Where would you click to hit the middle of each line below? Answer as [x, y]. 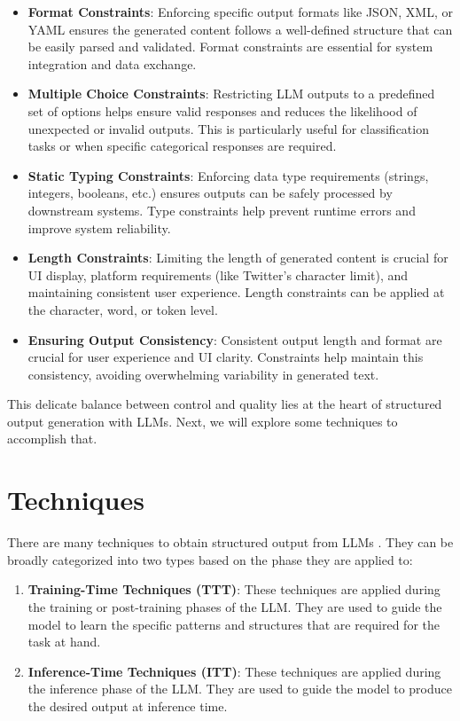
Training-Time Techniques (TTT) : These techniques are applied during [234, 589]
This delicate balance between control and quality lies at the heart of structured [225, 404]
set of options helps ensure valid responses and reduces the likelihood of [222, 110]
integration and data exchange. [112, 63]
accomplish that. [52, 439]
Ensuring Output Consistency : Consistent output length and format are [235, 339]
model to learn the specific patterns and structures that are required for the [234, 624]
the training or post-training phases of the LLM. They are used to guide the [235, 606]
